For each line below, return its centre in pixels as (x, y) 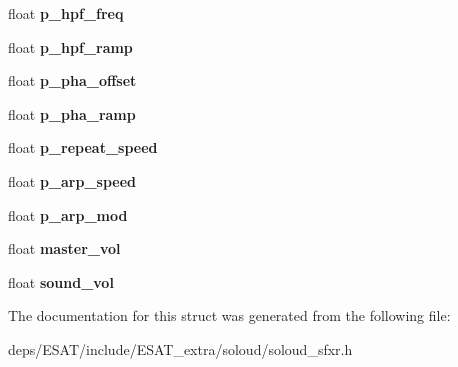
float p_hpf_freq (66, 13)
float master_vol (64, 248)
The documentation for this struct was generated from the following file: (229, 315)
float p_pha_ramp (72, 113)
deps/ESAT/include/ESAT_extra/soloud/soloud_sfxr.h (180, 348)
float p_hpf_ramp (70, 46)
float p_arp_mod (68, 214)
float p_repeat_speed (83, 147)
